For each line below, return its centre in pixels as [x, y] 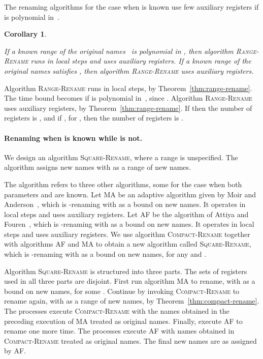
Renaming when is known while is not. [73, 138]
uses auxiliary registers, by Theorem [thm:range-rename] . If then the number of [128, 108]
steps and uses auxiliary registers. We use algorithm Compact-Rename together [127, 234]
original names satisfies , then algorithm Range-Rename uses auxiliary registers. [129, 70]
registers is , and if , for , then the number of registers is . [94, 118]
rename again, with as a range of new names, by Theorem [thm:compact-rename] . [132, 301]
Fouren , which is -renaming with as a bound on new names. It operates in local [129, 224]
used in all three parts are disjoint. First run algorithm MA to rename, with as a [130, 281]
